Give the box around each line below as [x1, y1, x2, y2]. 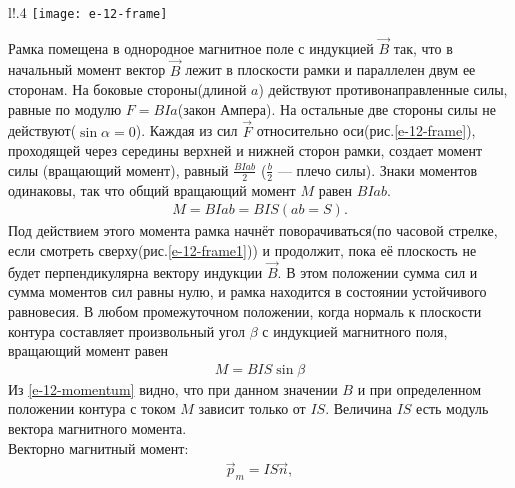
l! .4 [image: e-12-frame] [8, 2, 168, 22]
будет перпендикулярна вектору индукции [8, 261, 263, 282]
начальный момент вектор [8, 59, 166, 80]
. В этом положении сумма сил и [277, 261, 478, 282]
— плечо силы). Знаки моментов [277, 159, 478, 180]
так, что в [393, 37, 453, 58]
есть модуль [416, 398, 489, 419]
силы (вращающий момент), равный [8, 159, 229, 180]
